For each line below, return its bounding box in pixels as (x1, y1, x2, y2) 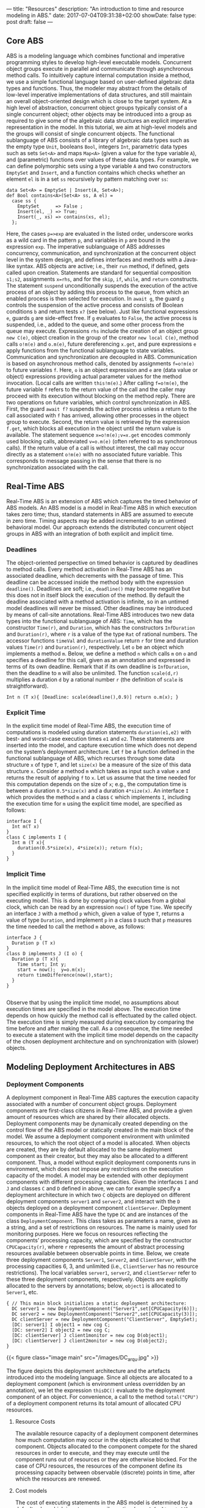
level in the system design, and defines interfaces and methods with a (6, 256, 182, 263)
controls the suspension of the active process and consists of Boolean (6, 301, 184, 308)
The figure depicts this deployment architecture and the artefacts (6, 1368, 171, 1374)
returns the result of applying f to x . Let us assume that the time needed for (6, 774, 196, 781)
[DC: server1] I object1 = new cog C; (12, 1322, 111, 1328)
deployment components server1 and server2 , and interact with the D (6, 1198, 181, 1205)
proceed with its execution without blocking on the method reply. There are (6, 392, 195, 399)
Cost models (15, 1487, 48, 1494)
